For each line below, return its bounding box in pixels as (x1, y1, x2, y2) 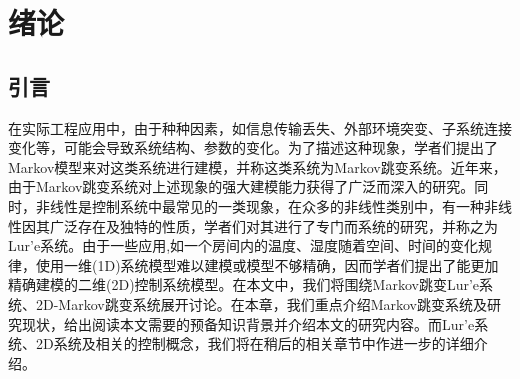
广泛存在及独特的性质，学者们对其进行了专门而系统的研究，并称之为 (49, 215, 498, 236)
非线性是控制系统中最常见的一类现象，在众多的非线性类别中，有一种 (35, 195, 484, 216)
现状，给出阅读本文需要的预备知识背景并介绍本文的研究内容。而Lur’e (21, 313, 475, 334)
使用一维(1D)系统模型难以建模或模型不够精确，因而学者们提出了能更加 (35, 254, 499, 275)
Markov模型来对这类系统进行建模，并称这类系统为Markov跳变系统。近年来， (8, 156, 507, 177)
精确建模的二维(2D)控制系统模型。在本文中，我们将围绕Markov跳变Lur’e (8, 274, 480, 295)
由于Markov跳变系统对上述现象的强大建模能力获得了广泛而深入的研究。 (8, 176, 475, 197)
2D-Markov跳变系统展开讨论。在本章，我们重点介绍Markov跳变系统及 (35, 293, 488, 314)
